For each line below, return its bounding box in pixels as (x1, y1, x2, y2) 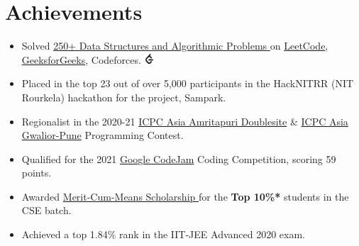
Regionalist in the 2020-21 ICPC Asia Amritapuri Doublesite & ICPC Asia (21, 113, 348, 128)
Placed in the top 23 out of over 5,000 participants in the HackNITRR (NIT (21, 76, 354, 91)
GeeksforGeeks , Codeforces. (21, 52, 141, 67)
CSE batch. (21, 203, 72, 218)
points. (21, 165, 52, 180)
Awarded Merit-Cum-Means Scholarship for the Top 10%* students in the (21, 189, 349, 203)
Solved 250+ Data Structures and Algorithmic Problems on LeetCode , (21, 38, 328, 53)
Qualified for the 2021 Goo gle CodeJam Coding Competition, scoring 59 (21, 151, 336, 166)
